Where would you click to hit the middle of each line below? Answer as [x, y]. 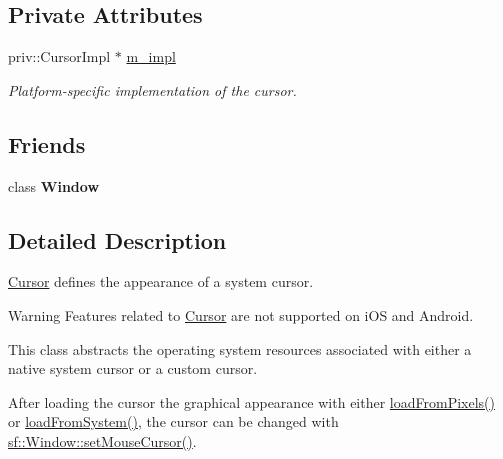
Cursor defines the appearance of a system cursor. [161, 281]
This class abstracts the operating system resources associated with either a [240, 348]
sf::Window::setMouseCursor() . [102, 440]
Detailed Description [117, 239]
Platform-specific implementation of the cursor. [152, 89]
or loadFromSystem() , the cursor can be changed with [173, 421]
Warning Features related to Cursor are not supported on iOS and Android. [241, 314]
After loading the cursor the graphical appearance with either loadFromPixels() [251, 401]
